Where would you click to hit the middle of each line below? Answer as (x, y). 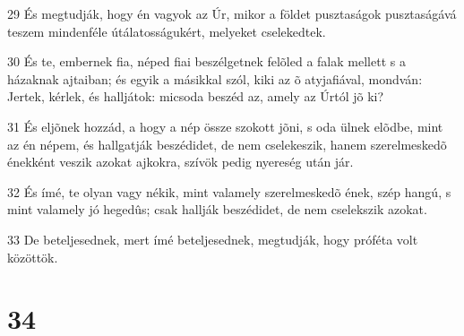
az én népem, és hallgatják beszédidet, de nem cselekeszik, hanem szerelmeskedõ (227, 144)
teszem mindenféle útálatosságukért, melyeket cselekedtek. (167, 31)
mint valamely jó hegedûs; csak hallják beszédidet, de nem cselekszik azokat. (217, 209)
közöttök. (33, 257)
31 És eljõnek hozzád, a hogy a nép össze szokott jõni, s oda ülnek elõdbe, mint (225, 126)
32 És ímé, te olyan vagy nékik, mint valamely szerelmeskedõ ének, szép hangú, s (229, 191)
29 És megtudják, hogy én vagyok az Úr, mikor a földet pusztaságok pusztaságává (232, 13)
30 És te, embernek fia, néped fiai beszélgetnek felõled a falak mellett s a (206, 61)
